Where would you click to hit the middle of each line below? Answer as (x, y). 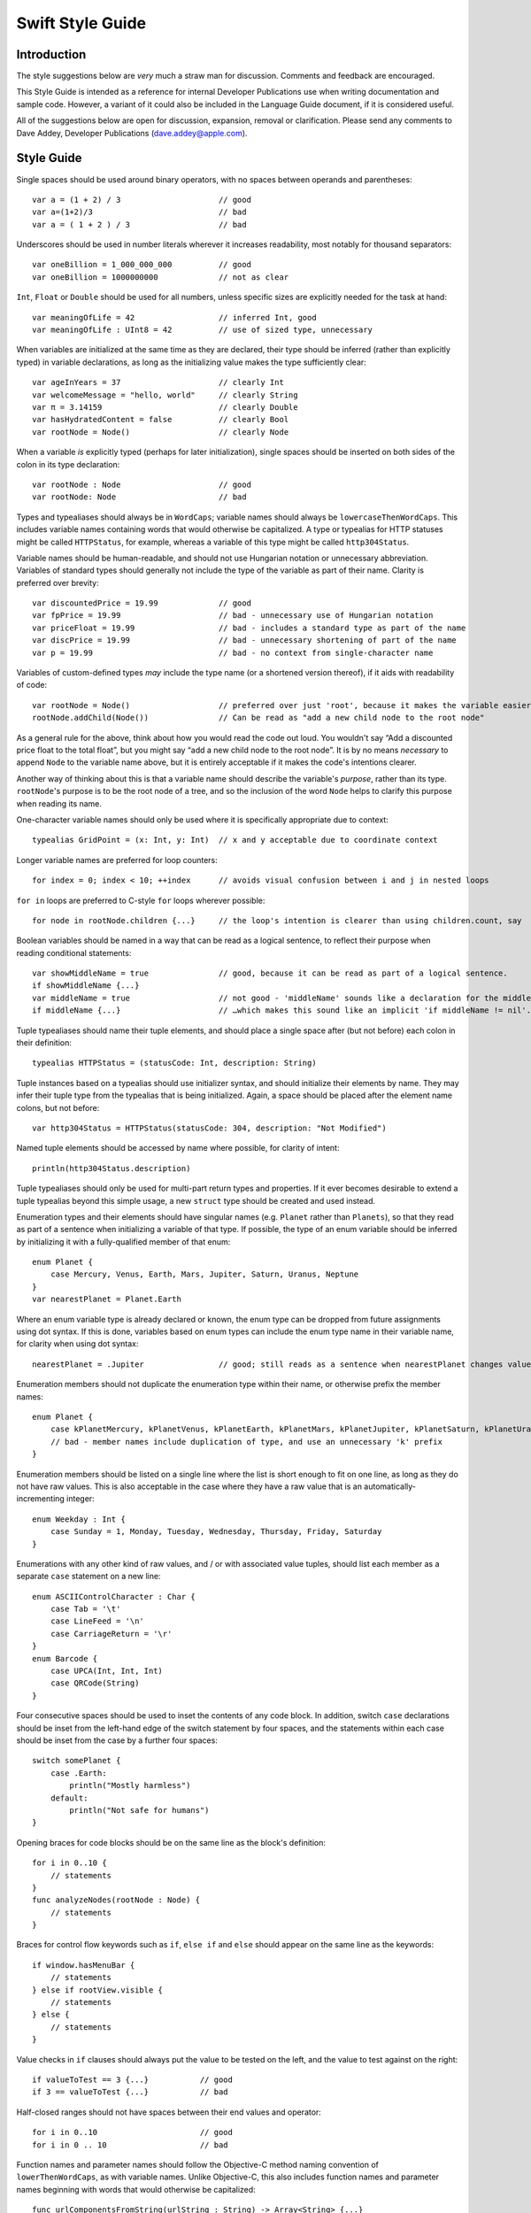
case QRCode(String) (95, 1683)
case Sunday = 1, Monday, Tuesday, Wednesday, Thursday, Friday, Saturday (216, 1532)
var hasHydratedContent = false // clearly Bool (161, 420)
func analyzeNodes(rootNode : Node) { (116, 1900)
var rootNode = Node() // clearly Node (161, 432)
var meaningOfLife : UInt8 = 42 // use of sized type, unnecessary (203, 330)
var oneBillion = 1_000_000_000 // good (142, 265)
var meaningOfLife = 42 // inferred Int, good (175, 317)
